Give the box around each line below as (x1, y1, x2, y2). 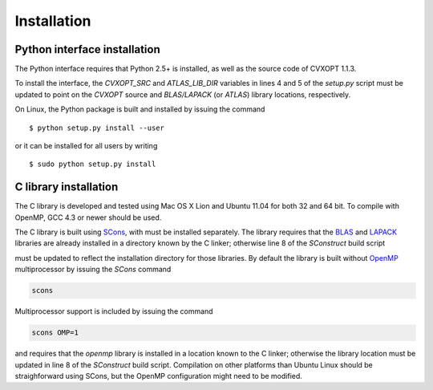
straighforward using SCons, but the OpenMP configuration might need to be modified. (14, 371, 302, 380)
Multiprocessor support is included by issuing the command (14, 307, 213, 316)
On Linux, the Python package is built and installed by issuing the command (14, 104, 265, 114)
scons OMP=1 (31, 328, 79, 337)
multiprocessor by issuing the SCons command (14, 265, 172, 274)
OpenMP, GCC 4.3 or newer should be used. (14, 213, 162, 222)
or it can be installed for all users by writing (14, 141, 158, 151)
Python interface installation (14, 43, 160, 56)
